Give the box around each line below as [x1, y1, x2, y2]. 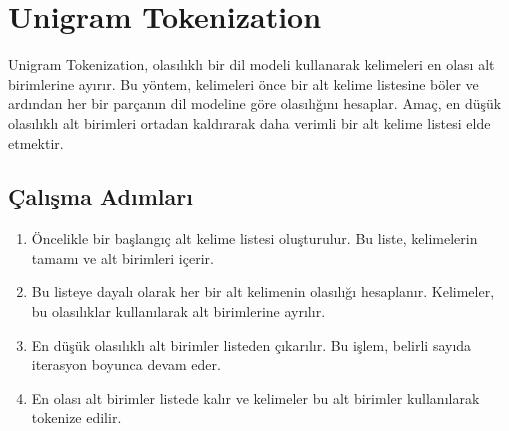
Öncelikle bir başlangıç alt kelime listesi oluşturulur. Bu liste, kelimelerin [31, 228, 478, 249]
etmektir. [8, 132, 64, 153]
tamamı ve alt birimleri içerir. [31, 247, 214, 268]
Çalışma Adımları [8, 181, 193, 212]
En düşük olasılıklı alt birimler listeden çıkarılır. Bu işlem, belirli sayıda [31, 334, 472, 355]
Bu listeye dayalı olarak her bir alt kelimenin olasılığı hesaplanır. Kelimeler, [31, 281, 495, 302]
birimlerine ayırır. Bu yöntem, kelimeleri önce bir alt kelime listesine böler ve [8, 73, 479, 94]
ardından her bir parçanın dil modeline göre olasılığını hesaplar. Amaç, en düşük [8, 93, 502, 114]
